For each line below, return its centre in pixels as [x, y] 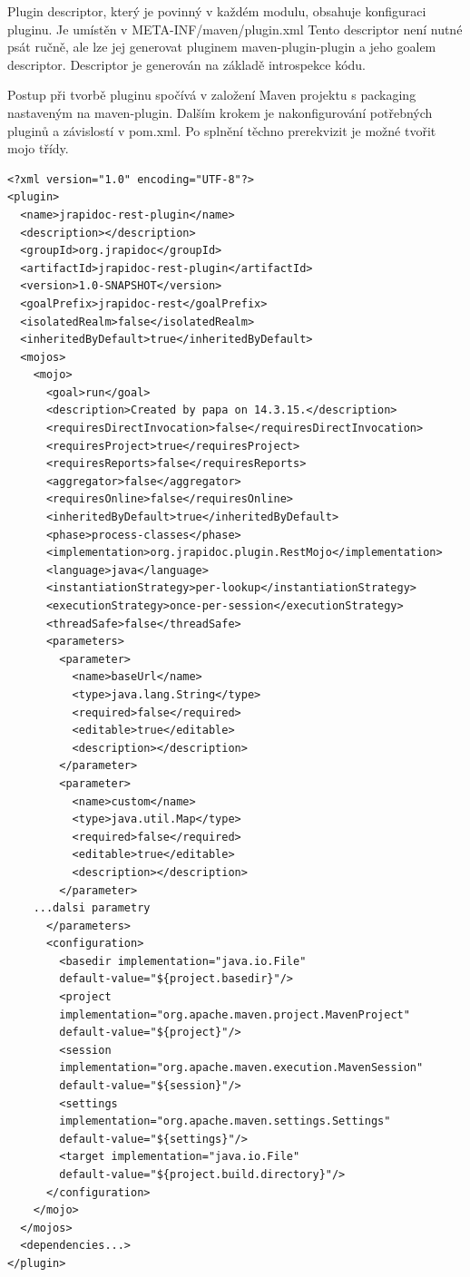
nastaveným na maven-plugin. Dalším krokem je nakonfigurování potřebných [220, 112]
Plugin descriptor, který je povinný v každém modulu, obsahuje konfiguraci [217, 11]
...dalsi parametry [92, 908]
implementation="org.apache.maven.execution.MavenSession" [241, 1068]
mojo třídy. [38, 148]
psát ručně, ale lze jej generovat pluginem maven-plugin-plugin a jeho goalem [222, 47]
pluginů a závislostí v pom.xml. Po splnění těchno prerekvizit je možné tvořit [222, 130]
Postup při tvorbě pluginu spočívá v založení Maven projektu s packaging [212, 95]
